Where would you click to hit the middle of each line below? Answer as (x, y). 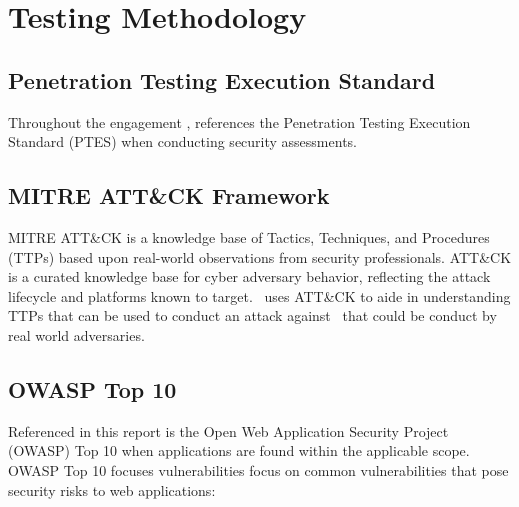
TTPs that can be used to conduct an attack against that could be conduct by (252, 315)
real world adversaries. (76, 334)
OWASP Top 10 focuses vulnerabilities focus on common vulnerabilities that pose (258, 469)
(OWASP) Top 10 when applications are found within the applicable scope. (239, 450)
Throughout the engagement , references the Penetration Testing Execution (239, 121)
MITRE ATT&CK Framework (169, 195)
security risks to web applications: (112, 489)
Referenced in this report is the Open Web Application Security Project (228, 430)
